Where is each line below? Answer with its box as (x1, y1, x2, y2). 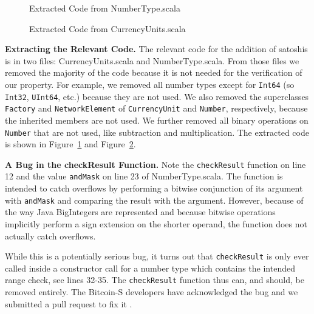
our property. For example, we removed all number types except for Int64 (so (5, 78, 295, 90)
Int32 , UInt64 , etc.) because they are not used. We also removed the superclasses (5, 90, 309, 102)
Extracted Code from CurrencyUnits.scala (29, 22, 186, 35)
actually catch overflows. (5, 229, 96, 242)
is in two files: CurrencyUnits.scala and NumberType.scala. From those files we (5, 54, 299, 67)
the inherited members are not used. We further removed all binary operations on (5, 113, 309, 126)
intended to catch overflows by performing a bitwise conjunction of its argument (5, 182, 303, 195)
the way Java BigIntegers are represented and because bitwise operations (5, 205, 276, 218)
